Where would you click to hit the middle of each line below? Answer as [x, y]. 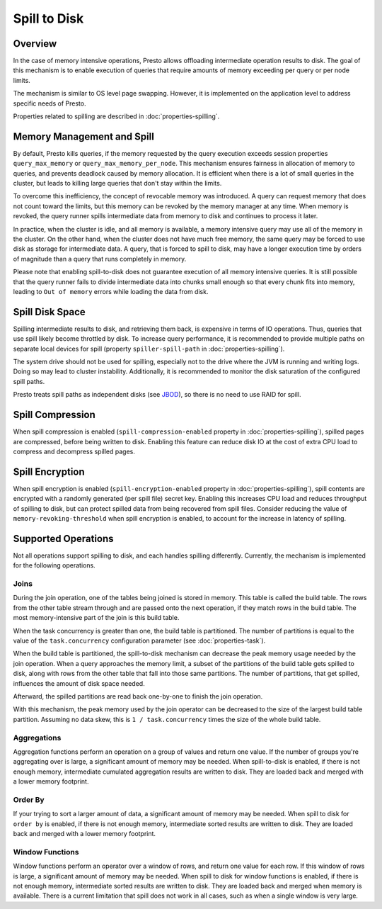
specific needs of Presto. [50, 103]
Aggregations [37, 738]
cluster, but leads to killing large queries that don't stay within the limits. [117, 184]
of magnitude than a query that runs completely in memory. [100, 259]
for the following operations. [54, 565]
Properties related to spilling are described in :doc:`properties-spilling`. [116, 116]
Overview [35, 44]
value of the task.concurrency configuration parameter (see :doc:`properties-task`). [139, 640]
